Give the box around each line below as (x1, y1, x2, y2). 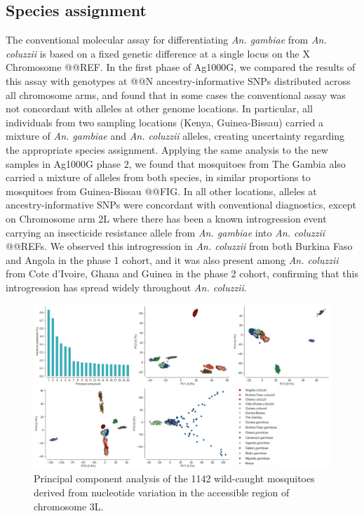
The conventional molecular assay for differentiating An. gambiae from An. (6, 32, 327, 47)
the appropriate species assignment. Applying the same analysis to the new (6, 142, 328, 157)
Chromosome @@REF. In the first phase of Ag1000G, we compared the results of (6, 60, 356, 74)
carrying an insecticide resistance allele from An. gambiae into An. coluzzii (6, 225, 325, 239)
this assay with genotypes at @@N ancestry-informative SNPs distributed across (6, 73, 351, 88)
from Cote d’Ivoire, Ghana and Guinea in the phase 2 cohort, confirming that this (6, 266, 358, 281)
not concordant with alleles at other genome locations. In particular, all (6, 101, 313, 116)
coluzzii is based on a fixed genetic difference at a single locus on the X (6, 46, 310, 60)
